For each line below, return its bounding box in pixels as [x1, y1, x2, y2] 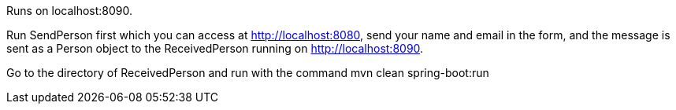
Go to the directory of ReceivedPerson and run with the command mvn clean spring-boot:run [6, 66, 489, 79]
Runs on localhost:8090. [6, 4, 133, 17]
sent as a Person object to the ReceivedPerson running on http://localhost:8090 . [6, 42, 424, 55]
